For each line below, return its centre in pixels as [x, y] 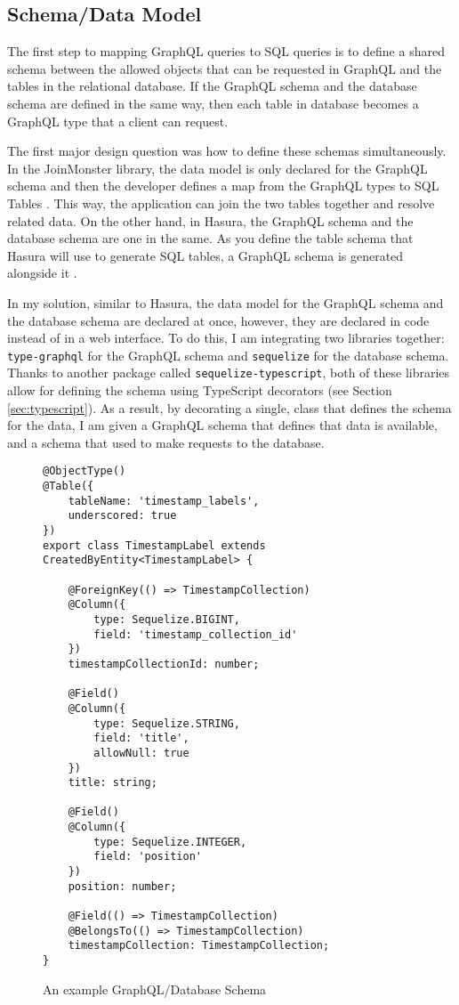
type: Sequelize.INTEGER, [170, 842]
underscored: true [122, 516]
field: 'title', [141, 738]
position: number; [122, 886]
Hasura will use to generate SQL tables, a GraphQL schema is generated [205, 255]
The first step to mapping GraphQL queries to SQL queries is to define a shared [226, 51]
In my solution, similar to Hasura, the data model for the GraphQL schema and [225, 302]
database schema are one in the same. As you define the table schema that [210, 238]
